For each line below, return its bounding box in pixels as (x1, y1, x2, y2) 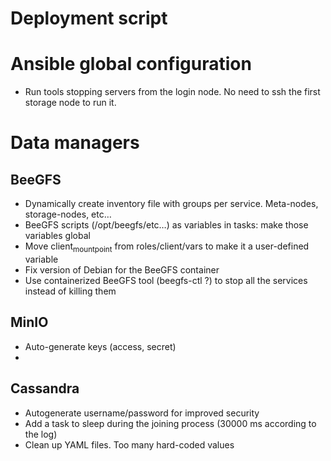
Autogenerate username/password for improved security (24, 407, 260, 419)
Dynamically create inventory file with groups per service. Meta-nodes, (24, 198, 319, 210)
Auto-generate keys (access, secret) (24, 340, 177, 352)
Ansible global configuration (10, 53, 252, 76)
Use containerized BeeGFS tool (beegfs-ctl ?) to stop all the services (24, 274, 308, 286)
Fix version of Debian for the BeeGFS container (24, 263, 220, 276)
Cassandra (10, 380, 80, 397)
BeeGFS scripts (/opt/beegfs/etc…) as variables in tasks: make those (24, 219, 309, 231)
